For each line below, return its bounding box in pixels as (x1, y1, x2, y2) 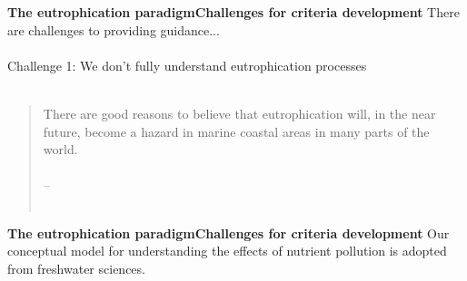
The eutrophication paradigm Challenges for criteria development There (7, 3, 460, 21)
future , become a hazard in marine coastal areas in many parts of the (43, 121, 430, 140)
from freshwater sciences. (7, 258, 145, 277)
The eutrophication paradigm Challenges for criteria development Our (7, 223, 450, 242)
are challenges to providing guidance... (7, 20, 220, 39)
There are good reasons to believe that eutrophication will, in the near (43, 103, 436, 122)
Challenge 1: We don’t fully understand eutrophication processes (7, 55, 367, 74)
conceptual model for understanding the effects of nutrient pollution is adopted (7, 241, 447, 260)
